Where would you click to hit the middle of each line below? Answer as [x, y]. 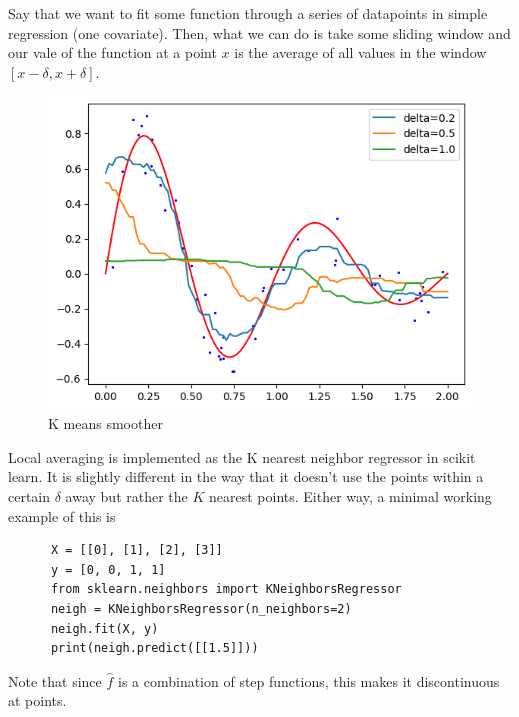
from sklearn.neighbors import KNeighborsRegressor [226, 589]
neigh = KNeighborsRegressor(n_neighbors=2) [201, 608]
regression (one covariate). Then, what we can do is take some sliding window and [259, 32]
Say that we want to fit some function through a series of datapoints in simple [248, 13]
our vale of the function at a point [112, 52]
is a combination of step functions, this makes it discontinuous [308, 680]
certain [29, 496]
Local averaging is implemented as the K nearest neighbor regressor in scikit [242, 456]
